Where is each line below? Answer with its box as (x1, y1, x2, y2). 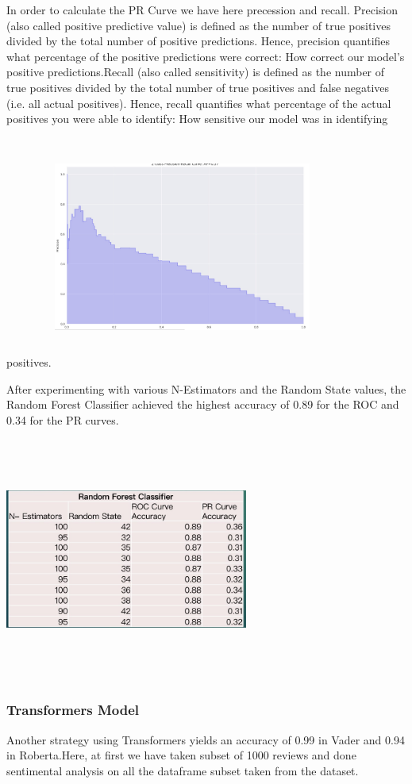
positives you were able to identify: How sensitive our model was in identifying (6, 110, 388, 127)
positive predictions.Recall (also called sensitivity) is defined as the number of (6, 63, 385, 80)
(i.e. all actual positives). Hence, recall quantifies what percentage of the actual (6, 94, 391, 111)
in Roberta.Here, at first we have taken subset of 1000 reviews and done (6, 747, 356, 763)
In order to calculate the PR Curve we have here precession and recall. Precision (6, 2, 398, 17)
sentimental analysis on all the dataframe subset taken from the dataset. (6, 762, 359, 778)
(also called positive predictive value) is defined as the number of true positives (6, 17, 391, 33)
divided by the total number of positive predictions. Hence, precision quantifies (6, 33, 391, 49)
